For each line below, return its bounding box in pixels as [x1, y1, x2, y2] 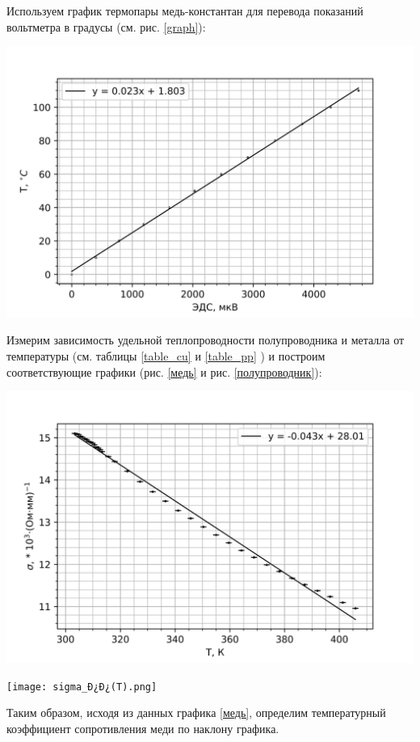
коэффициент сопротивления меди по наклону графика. [6, 719, 279, 736]
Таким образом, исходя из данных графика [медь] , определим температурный [6, 704, 386, 721]
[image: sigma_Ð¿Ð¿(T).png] [6, 681, 157, 693]
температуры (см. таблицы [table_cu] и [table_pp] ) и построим [6, 348, 325, 365]
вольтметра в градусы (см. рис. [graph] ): [6, 18, 206, 35]
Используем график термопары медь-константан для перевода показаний [6, 2, 363, 19]
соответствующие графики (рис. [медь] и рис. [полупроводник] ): [6, 363, 322, 380]
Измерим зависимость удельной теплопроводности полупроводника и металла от [6, 331, 405, 348]
